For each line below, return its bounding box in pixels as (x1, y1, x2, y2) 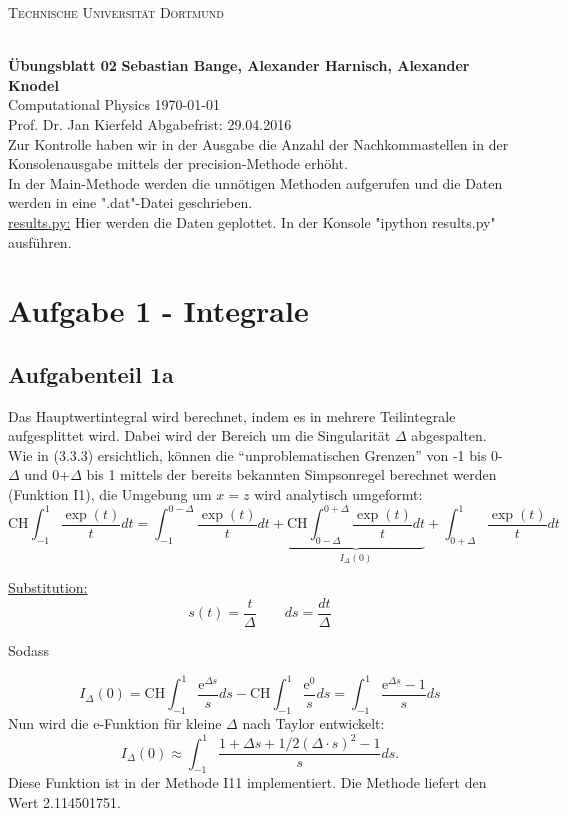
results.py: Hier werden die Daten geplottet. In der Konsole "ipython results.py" (8, 211, 496, 232)
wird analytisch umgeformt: (254, 484, 423, 505)
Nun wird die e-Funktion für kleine (8, 712, 222, 733)
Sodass (8, 640, 49, 661)
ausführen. (8, 231, 72, 252)
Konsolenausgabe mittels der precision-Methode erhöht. (8, 153, 348, 174)
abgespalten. (411, 425, 487, 446)
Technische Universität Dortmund (8, 2, 224, 22)
